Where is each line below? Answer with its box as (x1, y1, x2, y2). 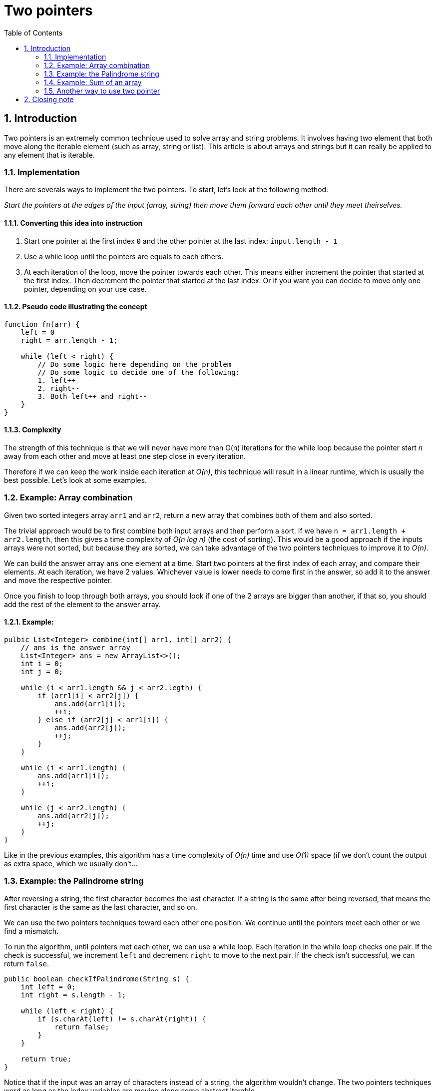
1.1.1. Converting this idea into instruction (4, 218, 143, 227)
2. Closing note (24, 95, 74, 104)
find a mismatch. (4, 926, 59, 935)
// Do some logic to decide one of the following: (37, 368, 240, 376)
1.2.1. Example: (4, 618, 54, 627)
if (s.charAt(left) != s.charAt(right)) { (37, 1014, 206, 1023)
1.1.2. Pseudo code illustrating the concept (4, 302, 147, 311)
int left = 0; (20, 982, 76, 991)
